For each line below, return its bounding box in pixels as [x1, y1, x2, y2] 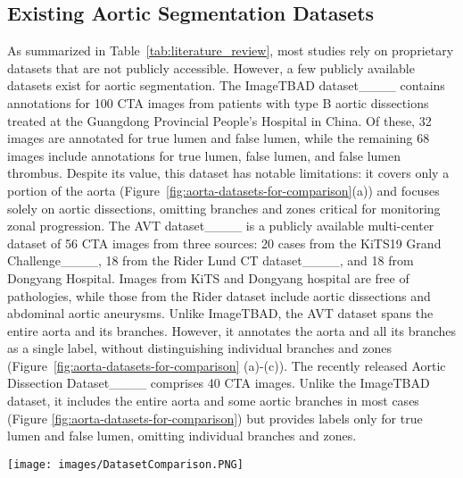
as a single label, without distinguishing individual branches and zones [7, 339, 393, 357]
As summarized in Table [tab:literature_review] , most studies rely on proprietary [7, 41, 454, 60]
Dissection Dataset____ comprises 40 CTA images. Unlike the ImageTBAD [7, 373, 430, 392]
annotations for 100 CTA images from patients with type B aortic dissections [7, 93, 429, 112]
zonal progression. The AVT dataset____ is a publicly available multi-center [7, 216, 434, 235]
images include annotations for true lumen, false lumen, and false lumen [7, 146, 401, 164]
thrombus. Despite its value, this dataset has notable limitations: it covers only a [7, 164, 450, 182]
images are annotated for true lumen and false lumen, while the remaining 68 [7, 129, 430, 147]
